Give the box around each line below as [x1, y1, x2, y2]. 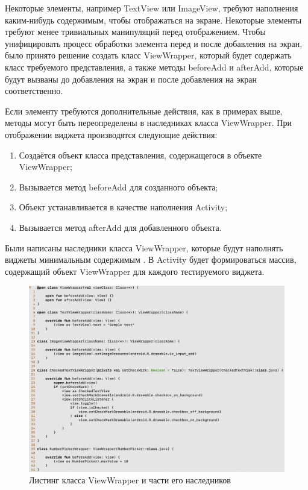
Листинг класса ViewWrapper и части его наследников [29, 474, 231, 486]
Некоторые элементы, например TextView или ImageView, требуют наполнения [5, 2, 298, 14]
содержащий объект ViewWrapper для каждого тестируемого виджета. [5, 265, 265, 277]
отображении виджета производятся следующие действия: [5, 128, 218, 140]
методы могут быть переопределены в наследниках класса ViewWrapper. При [5, 116, 292, 129]
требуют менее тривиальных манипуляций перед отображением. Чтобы [5, 25, 266, 38]
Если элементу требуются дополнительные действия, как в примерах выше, [5, 104, 283, 117]
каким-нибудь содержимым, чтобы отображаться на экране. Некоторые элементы [5, 13, 302, 26]
